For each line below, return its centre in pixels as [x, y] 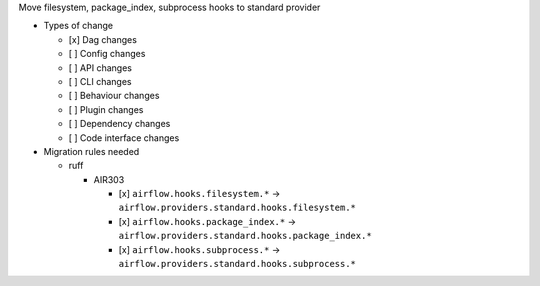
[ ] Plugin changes [106, 109]
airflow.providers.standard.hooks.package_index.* [245, 236]
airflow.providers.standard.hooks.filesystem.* [237, 208]
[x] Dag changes [102, 39]
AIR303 [109, 179]
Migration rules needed [91, 151]
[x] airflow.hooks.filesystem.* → [199, 194]
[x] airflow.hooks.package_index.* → [207, 221]
